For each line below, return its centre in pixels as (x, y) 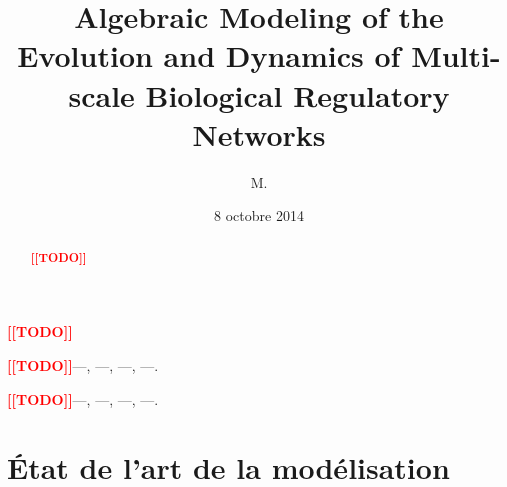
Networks (259, 133)
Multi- (456, 55)
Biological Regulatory (297, 94)
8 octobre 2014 (259, 215)
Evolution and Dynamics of (209, 55)
